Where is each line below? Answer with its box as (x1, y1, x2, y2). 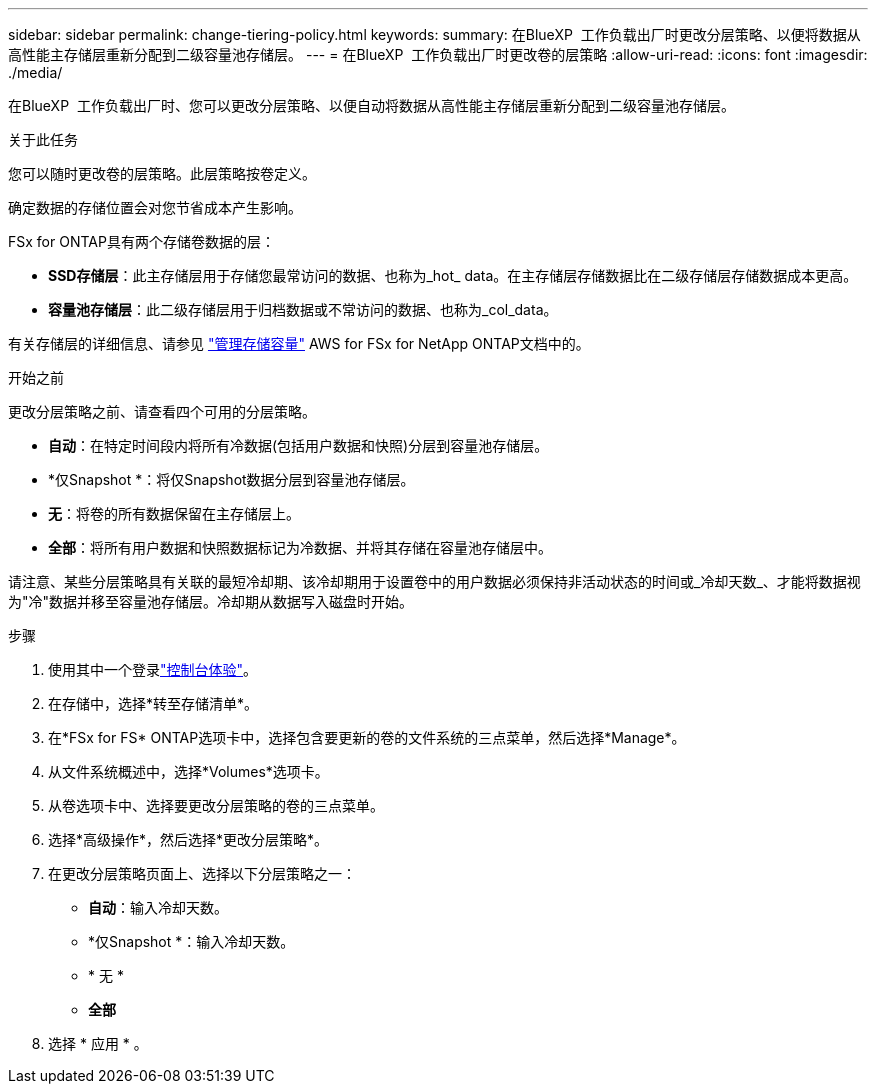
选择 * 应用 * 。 (48, 1035, 148, 1052)
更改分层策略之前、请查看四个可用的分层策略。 (8, 403, 316, 420)
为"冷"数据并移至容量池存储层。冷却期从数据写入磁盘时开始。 (8, 593, 414, 610)
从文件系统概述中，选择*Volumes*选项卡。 (48, 763, 329, 780)
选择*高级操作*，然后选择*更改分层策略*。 (48, 831, 329, 848)
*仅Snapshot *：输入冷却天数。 (88, 933, 295, 950)
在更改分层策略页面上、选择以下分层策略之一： (48, 865, 356, 882)
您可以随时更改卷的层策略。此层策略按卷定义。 (8, 165, 316, 182)
